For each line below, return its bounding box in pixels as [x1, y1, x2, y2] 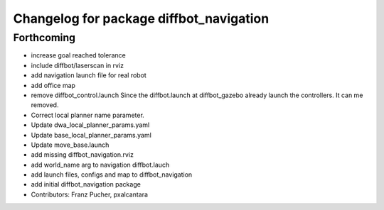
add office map [31, 81, 76, 89]
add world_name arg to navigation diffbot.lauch [31, 160, 170, 169]
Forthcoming [13, 31, 76, 44]
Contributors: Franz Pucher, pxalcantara [31, 190, 149, 199]
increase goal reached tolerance [31, 51, 126, 60]
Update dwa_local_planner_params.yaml [31, 121, 150, 129]
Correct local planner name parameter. [31, 111, 145, 119]
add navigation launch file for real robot [31, 71, 147, 79]
